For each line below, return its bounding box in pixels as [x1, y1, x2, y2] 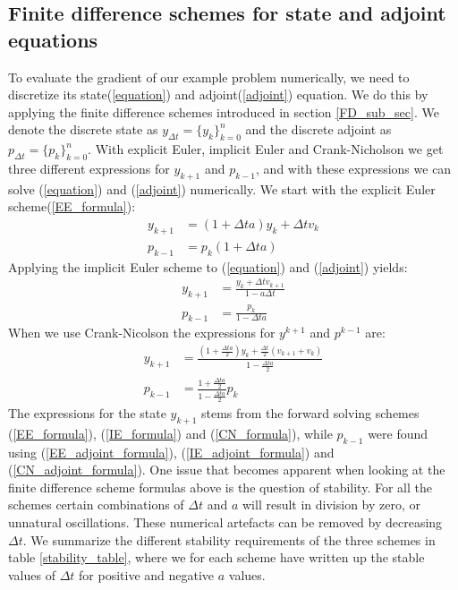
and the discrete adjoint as [245, 120, 392, 139]
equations [8, 25, 98, 53]
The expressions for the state [8, 404, 166, 422]
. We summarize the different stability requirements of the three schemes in [22, 530, 436, 549]
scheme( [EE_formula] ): [8, 197, 136, 216]
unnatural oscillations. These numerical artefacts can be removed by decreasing [8, 512, 443, 531]
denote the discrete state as [8, 120, 158, 139]
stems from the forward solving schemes [200, 404, 420, 422]
